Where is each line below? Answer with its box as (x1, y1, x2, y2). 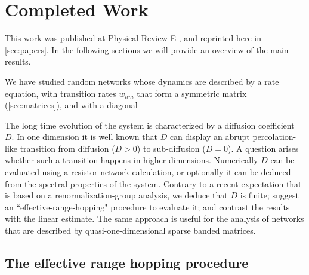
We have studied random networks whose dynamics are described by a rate (5, 75, 279, 87)
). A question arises (227, 142, 299, 154)
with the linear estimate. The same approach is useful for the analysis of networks (5, 212, 304, 225)
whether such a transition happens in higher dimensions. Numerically (5, 154, 258, 166)
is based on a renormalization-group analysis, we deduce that (5, 189, 228, 201)
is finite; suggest (240, 189, 299, 201)
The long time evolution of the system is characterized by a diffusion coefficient (5, 118, 295, 131)
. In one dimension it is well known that (11, 130, 157, 143)
